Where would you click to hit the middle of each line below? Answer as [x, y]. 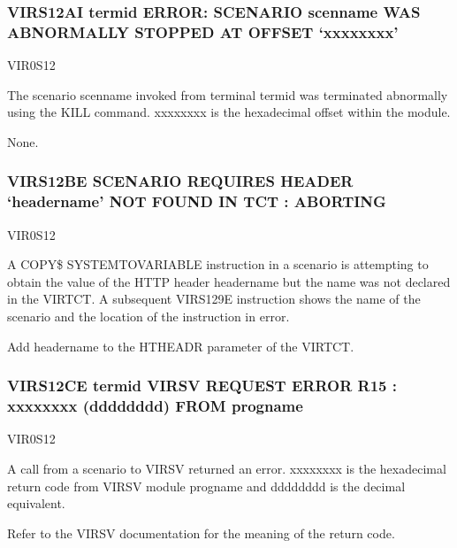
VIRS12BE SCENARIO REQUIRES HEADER [180, 181]
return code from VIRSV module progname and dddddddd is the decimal [206, 486]
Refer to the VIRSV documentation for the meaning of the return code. [201, 533]
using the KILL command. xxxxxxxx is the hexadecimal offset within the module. [229, 112]
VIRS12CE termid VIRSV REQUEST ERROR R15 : [202, 386]
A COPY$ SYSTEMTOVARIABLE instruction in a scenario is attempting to [218, 264]
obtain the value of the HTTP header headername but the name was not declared [229, 281]
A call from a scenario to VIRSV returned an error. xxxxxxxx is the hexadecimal [227, 468]
